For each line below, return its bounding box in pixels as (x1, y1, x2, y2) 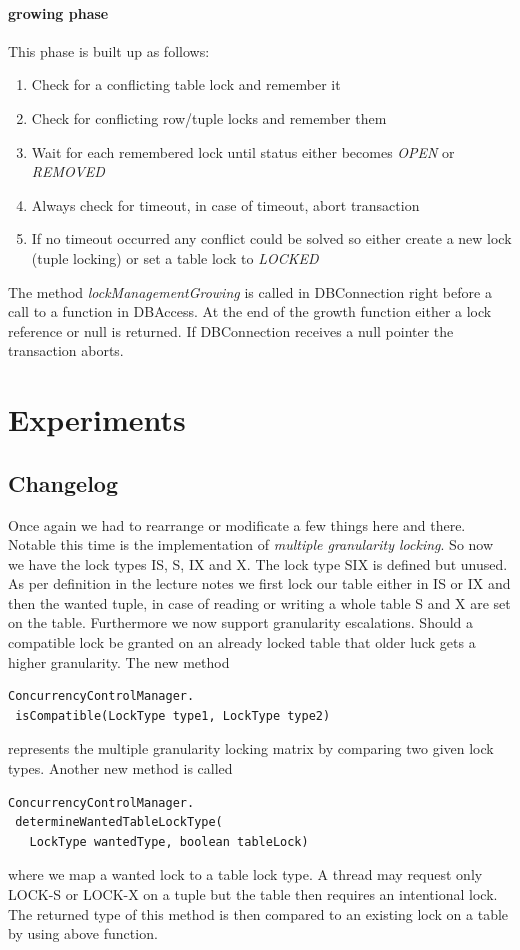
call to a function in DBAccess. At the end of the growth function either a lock (8, 301, 492, 322)
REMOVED (31, 161, 105, 182)
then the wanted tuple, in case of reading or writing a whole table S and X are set (8, 592, 511, 613)
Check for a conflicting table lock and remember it (31, 74, 341, 95)
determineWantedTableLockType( (15, 815, 223, 830)
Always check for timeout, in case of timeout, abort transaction (31, 194, 420, 215)
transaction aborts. (8, 340, 124, 361)
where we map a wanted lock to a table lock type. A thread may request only (8, 864, 483, 885)
